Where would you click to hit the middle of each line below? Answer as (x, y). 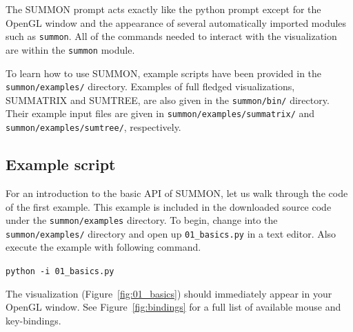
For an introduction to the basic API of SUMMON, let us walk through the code (177, 193)
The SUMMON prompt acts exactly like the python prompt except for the (163, 9)
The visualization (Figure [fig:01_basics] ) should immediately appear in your (169, 293)
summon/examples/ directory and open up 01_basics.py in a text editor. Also (171, 233)
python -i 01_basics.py (60, 272)
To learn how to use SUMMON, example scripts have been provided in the (164, 73)
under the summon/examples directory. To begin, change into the (142, 220)
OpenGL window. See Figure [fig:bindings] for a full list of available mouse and (173, 307)
